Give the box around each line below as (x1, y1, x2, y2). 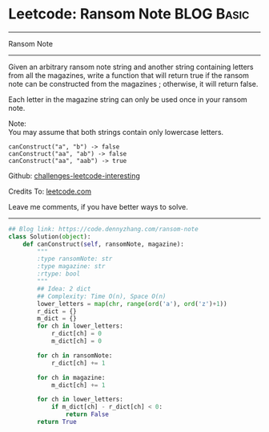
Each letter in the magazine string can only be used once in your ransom (8, 94, 248, 104)
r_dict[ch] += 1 (50, 359, 106, 367)
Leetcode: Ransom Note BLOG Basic (8, 5, 250, 23)
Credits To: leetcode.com (8, 186, 92, 196)
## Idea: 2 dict (37, 284, 91, 293)
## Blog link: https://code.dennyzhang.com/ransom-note (8, 225, 199, 233)
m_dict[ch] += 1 (50, 381, 106, 389)
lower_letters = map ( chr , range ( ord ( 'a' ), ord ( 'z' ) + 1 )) (37, 300, 227, 308)
